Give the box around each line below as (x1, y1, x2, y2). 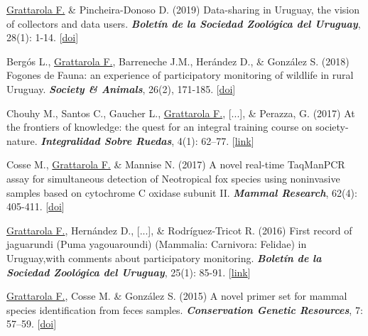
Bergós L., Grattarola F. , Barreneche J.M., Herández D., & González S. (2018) (6, 53, 350, 68)
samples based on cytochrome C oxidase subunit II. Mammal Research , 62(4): (6, 185, 357, 200)
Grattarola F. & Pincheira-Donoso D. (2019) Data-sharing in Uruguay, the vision (6, 2, 360, 16)
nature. (6, 133, 38, 148)
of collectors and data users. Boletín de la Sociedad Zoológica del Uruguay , (6, 16, 361, 31)
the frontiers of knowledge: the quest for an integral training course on (6, 119, 313, 134)
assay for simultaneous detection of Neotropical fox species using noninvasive (6, 170, 340, 185)
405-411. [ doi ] (6, 199, 65, 214)
